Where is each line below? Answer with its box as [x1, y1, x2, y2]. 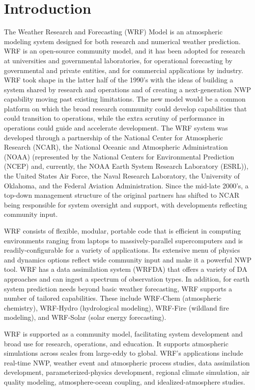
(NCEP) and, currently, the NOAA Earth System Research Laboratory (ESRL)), [4, 161, 249, 171]
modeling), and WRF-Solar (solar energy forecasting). [4, 312, 167, 322]
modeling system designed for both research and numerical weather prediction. [4, 36, 241, 46]
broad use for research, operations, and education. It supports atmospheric [4, 338, 228, 348]
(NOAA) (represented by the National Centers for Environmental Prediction [4, 151, 234, 161]
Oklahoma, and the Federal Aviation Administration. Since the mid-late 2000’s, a [4, 180, 249, 190]
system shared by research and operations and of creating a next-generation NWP [4, 84, 251, 94]
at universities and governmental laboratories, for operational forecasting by [4, 55, 232, 65]
